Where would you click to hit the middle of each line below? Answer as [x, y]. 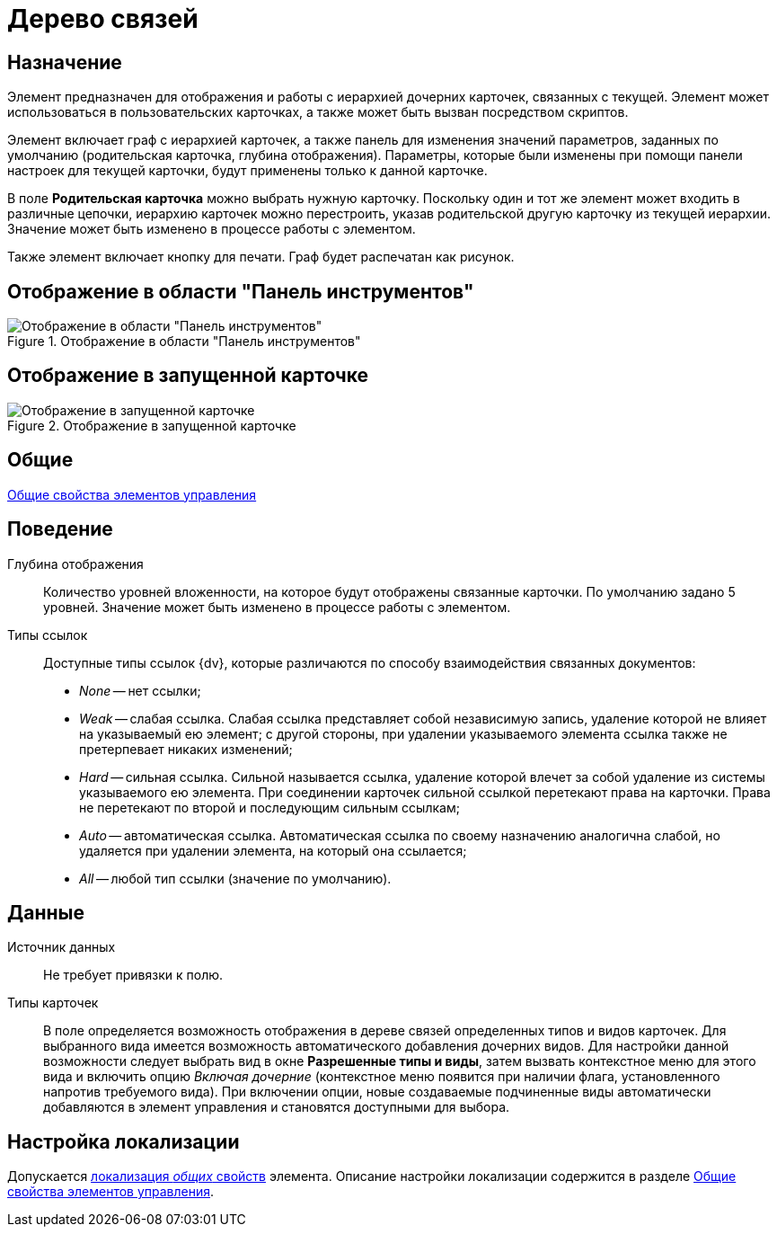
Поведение [60, 529]
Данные [46, 912]
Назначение [65, 62]
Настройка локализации [124, 1141]
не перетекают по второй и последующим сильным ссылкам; [269, 807]
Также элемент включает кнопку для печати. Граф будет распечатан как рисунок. [261, 257]
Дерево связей [103, 19]
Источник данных [62, 947]
